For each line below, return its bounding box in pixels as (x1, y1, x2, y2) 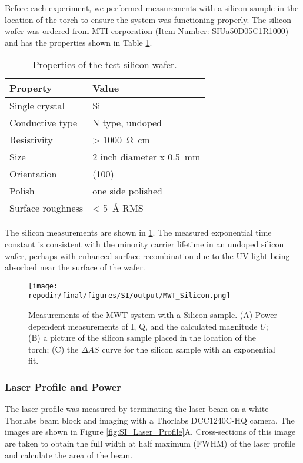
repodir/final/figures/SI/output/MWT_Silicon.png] (28, 291, 231, 300)
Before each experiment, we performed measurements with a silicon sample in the (5, 2, 299, 14)
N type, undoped (92, 116, 162, 130)
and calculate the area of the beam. (5, 448, 133, 461)
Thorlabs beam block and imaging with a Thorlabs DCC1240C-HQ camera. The (5, 414, 295, 426)
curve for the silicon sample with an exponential (102, 343, 275, 355)
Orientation (9, 167, 57, 181)
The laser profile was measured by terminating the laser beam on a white (5, 402, 269, 415)
